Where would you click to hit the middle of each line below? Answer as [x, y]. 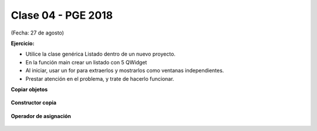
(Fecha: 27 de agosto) [38, 33]
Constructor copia [34, 103]
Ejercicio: [23, 43]
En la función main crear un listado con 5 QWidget [86, 62]
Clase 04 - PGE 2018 [62, 15]
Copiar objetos [29, 89]
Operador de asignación [41, 116]
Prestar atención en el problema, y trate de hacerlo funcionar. [100, 78]
